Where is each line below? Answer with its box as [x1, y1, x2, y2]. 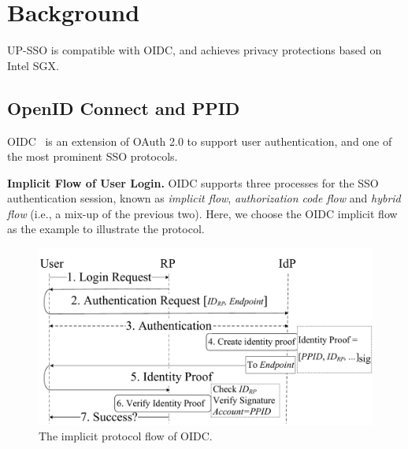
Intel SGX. [7, 57, 59, 73]
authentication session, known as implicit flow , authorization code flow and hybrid [7, 190, 401, 206]
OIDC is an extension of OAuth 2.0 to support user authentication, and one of [7, 132, 392, 149]
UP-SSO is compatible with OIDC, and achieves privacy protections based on [7, 42, 382, 58]
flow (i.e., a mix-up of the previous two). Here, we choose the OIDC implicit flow [7, 205, 398, 221]
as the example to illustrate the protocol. [7, 221, 205, 237]
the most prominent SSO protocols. [7, 148, 178, 165]
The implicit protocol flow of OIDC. [39, 428, 213, 444]
